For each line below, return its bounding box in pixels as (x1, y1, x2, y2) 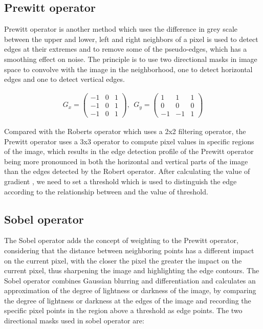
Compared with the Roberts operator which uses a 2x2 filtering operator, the (4, 125, 246, 136)
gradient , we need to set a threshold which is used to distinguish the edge (4, 176, 237, 186)
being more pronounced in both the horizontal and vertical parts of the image (4, 156, 248, 166)
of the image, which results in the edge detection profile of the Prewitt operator (4, 146, 254, 157)
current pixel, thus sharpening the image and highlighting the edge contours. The (4, 265, 259, 276)
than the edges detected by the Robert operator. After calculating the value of (4, 166, 250, 177)
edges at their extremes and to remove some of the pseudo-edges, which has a (4, 43, 247, 54)
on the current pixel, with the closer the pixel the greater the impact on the (4, 255, 242, 266)
